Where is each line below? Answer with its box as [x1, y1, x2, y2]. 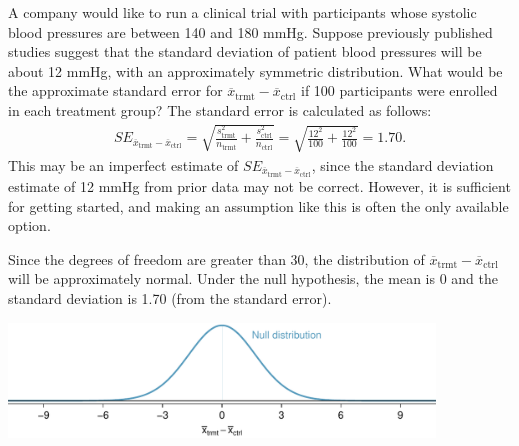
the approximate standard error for [8, 80, 223, 101]
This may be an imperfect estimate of [8, 154, 239, 175]
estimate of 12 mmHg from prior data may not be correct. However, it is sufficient [8, 176, 511, 197]
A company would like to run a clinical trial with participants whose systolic [8, 2, 477, 22]
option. [8, 215, 51, 236]
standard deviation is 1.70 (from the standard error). [8, 288, 332, 308]
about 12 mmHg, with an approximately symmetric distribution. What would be [8, 60, 503, 81]
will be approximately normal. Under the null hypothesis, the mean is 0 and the [8, 268, 498, 289]
